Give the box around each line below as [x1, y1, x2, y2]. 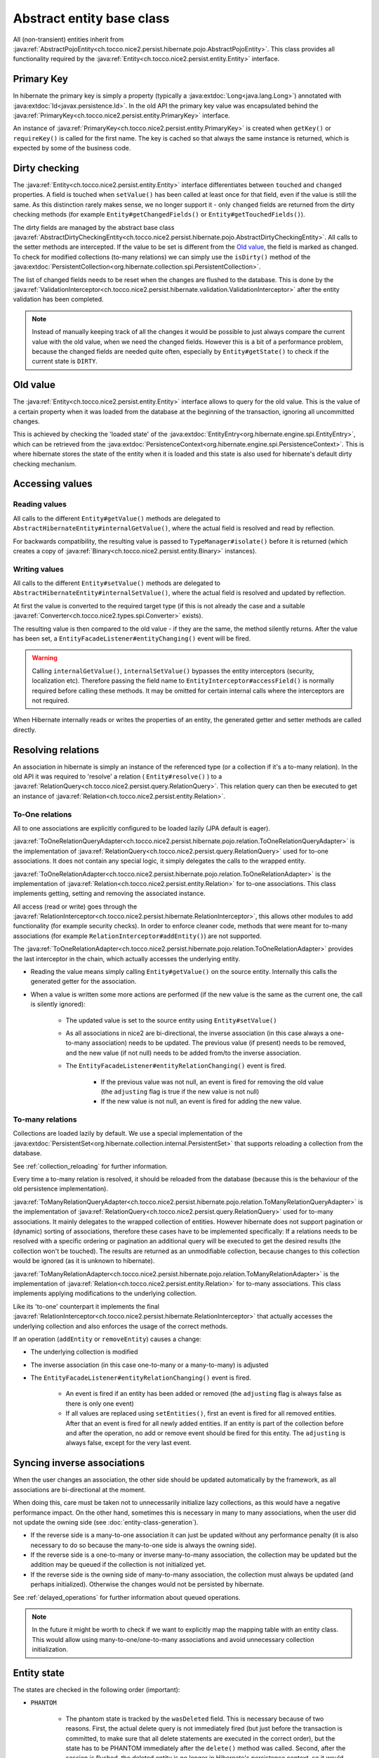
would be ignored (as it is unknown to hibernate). [13, 1257, 155, 1265]
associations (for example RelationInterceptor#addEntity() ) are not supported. [13, 932, 262, 940]
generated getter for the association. [30, 977, 137, 986]
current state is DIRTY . [32, 357, 98, 366]
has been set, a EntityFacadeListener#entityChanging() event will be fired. [13, 634, 251, 643]
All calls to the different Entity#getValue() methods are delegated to [13, 514, 221, 522]
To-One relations [13, 809, 72, 819]
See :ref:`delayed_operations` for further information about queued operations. [13, 1593, 241, 1601]
